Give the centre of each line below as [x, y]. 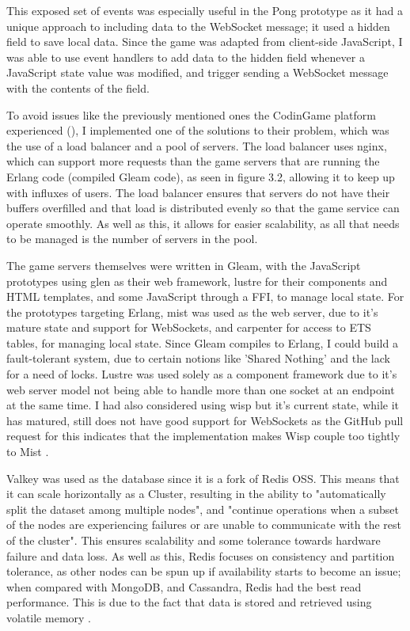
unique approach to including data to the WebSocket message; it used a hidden [198, 26]
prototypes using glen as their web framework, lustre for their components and [197, 281]
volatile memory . [49, 617]
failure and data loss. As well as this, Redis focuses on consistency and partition [201, 555]
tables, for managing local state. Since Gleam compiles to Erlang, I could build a [202, 342]
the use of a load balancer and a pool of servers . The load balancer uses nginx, [197, 145]
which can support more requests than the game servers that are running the [193, 161]
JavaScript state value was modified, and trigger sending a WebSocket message [197, 72]
